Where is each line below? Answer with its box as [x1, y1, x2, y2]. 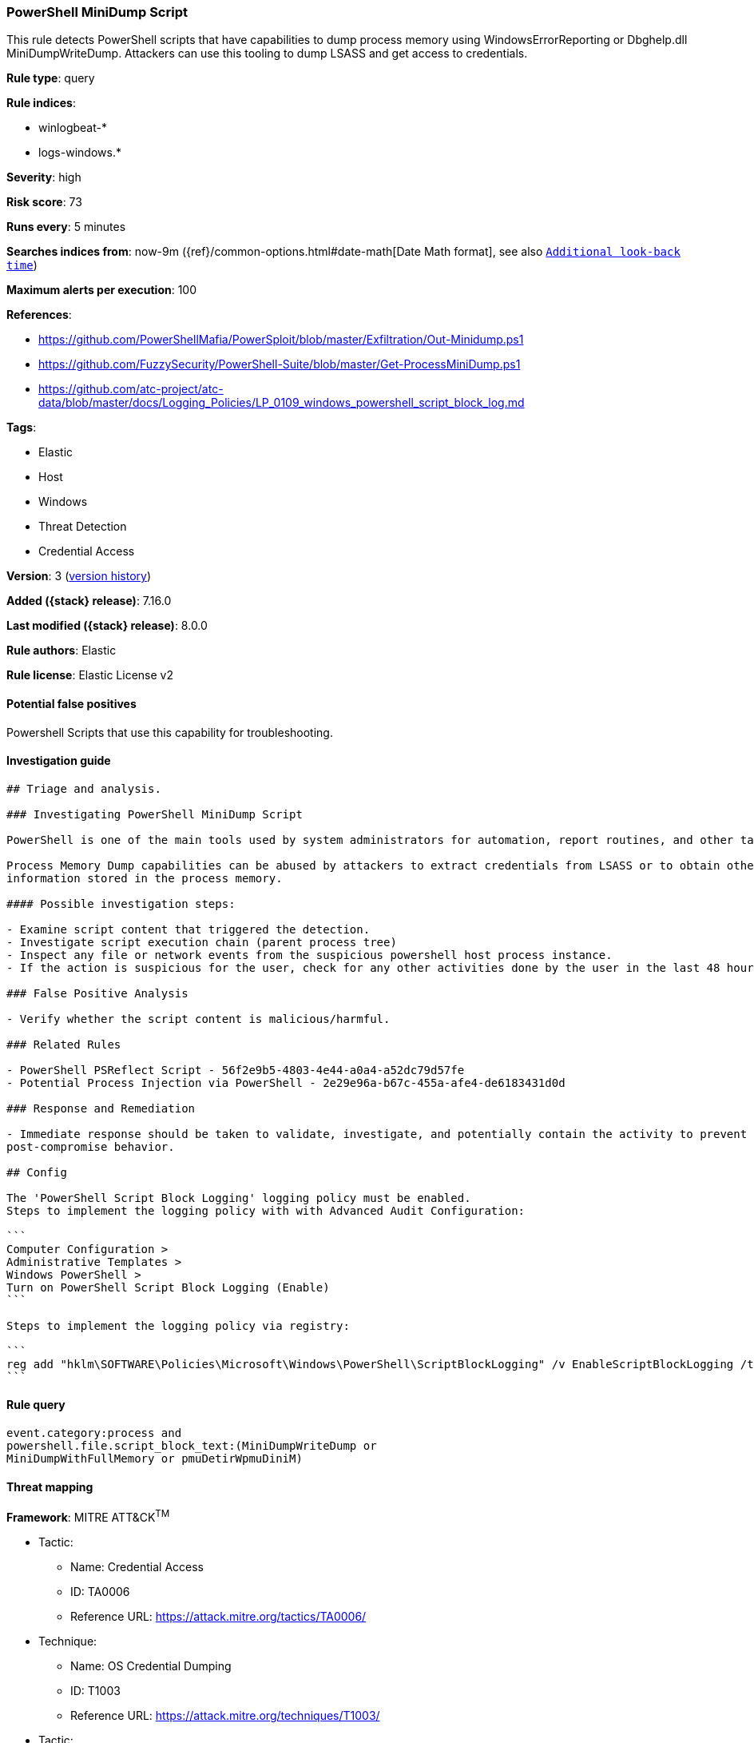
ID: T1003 [70, 1683, 121, 1697]
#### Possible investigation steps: [6, 897, 236, 910]
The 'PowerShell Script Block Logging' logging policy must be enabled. [6, 1191, 471, 1204]
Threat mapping [6, 1479, 93, 1494]
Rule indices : [6, 96, 76, 110]
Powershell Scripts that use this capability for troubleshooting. [6, 725, 333, 739]
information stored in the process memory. [6, 871, 283, 885]
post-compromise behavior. [6, 1140, 175, 1153]
